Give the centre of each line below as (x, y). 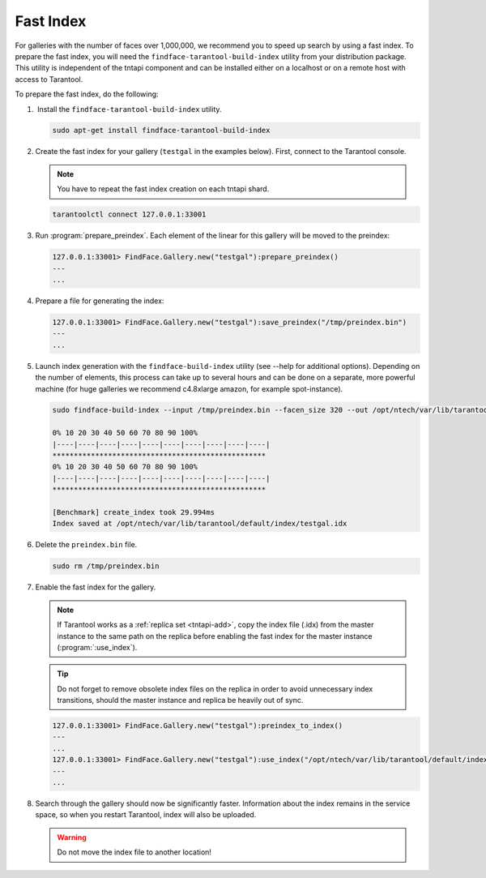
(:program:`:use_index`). (97, 647)
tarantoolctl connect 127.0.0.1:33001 (129, 214)
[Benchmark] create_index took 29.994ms (133, 512)
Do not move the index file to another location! (134, 852)
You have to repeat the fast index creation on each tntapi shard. (163, 189)
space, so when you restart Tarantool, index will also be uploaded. (146, 815)
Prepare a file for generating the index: (100, 301)
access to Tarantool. (49, 79)
